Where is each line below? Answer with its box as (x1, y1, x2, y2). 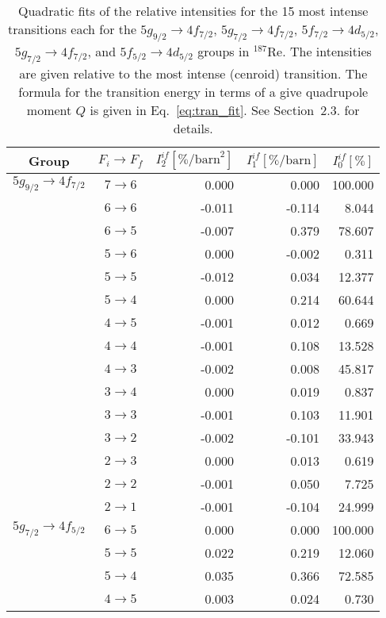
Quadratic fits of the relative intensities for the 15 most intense (18, 2, 369, 20)
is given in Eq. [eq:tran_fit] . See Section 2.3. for (90, 101, 360, 120)
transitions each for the (7, 20, 137, 38)
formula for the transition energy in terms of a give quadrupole (18, 83, 369, 102)
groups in (197, 42, 250, 61)
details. (173, 119, 213, 138)
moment (26, 101, 72, 120)
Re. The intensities (267, 42, 372, 61)
